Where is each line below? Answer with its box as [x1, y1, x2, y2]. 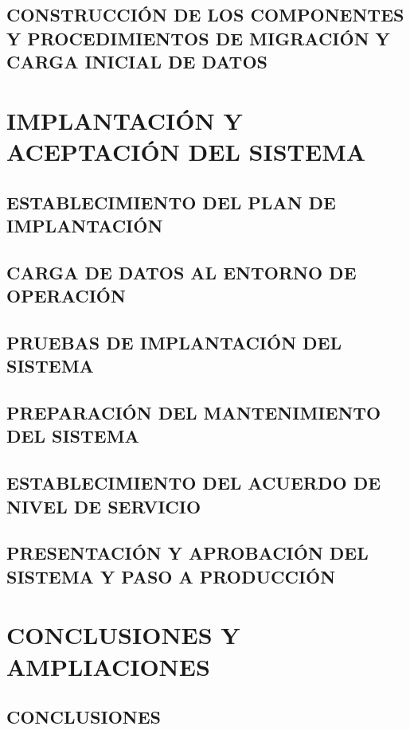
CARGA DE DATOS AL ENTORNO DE [6, 260, 357, 284]
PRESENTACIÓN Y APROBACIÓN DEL [6, 541, 369, 565]
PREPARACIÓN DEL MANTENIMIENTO [6, 400, 381, 425]
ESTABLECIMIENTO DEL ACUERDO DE [6, 470, 381, 495]
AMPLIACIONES [6, 650, 210, 682]
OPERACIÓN [6, 283, 126, 308]
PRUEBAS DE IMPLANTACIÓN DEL [6, 330, 342, 354]
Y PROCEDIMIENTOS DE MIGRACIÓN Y [6, 25, 390, 50]
